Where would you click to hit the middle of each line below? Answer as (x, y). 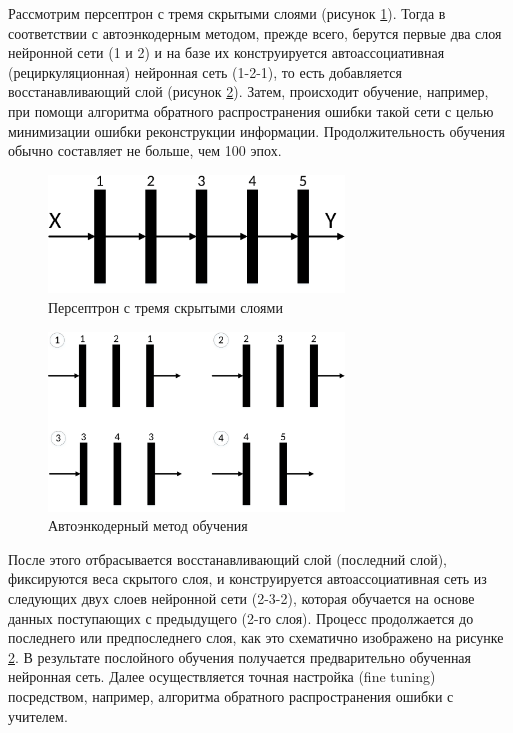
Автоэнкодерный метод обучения (148, 525)
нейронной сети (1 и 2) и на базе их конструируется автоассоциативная (226, 52)
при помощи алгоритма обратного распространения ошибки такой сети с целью (251, 110)
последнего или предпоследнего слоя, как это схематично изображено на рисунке (256, 637)
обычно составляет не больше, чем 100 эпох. (145, 150)
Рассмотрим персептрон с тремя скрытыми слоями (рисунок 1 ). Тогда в (227, 13)
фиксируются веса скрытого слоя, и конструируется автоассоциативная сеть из (247, 578)
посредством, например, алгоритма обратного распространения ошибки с (231, 695)
